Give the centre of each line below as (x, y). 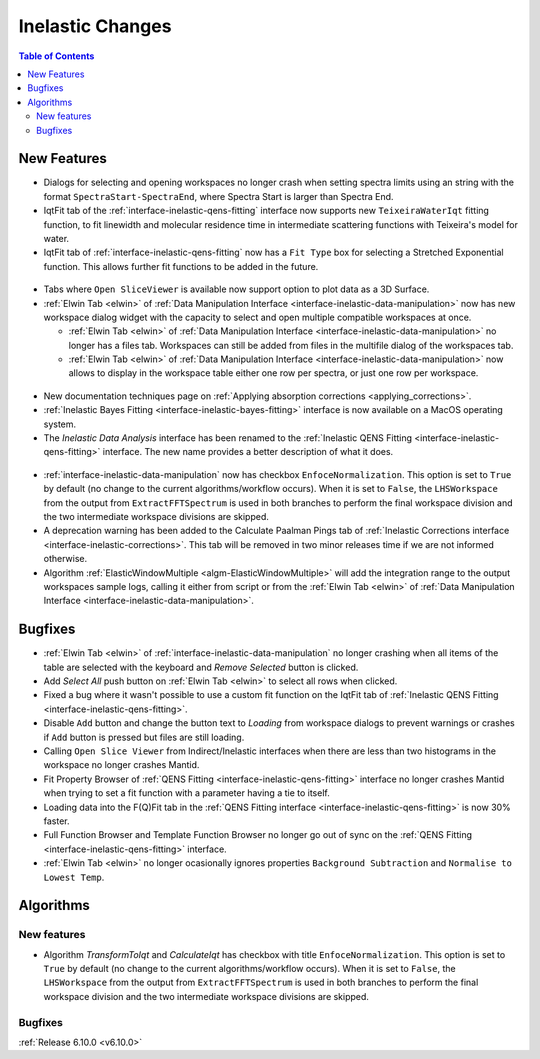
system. (60, 424)
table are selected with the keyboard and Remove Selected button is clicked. (201, 667)
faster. (56, 821)
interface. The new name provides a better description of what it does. (248, 452)
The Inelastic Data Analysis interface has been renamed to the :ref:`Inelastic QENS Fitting (228, 438)
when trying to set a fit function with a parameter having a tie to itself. (186, 793)
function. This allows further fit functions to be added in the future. (181, 266)
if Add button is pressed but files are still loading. (144, 737)
